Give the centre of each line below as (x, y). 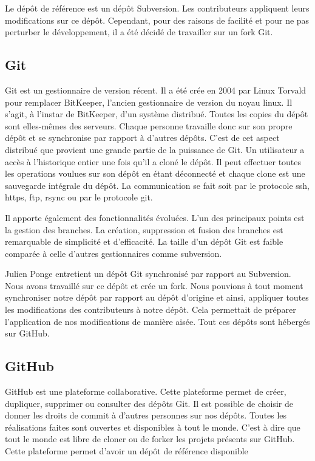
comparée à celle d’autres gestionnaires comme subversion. (113, 253)
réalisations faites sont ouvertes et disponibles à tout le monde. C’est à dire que (153, 427)
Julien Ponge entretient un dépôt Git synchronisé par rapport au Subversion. (148, 274)
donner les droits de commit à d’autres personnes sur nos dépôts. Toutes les (146, 415)
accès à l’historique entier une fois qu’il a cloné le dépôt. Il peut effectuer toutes (153, 161)
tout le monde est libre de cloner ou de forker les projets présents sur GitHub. (150, 439)
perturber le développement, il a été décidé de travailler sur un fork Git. (139, 32)
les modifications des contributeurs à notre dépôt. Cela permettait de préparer (151, 309)
